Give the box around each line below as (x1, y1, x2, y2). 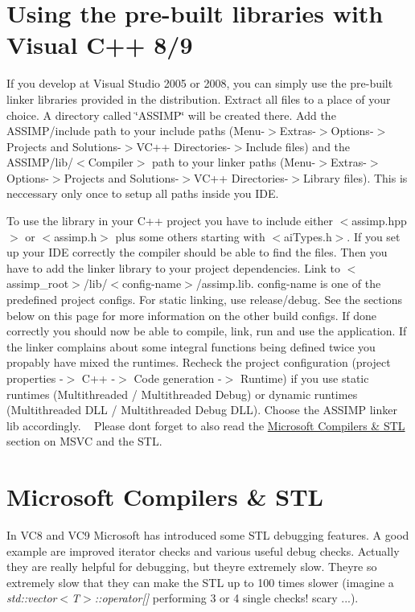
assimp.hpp (351, 212, 407, 229)
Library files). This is (303, 169, 408, 186)
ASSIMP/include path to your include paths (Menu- (6, 122, 265, 139)
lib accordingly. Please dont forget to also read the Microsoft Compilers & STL (6, 417, 405, 433)
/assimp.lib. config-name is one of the (195, 275, 381, 292)
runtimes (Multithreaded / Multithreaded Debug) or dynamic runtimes (6, 385, 358, 402)
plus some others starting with (115, 228, 265, 244)
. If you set (347, 228, 401, 244)
